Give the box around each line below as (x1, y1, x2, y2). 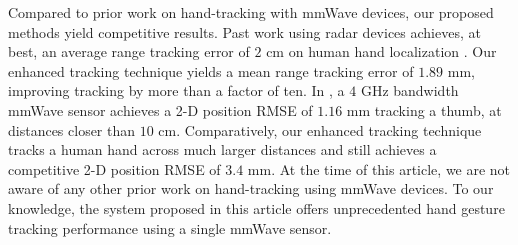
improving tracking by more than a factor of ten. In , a (8, 80, 345, 101)
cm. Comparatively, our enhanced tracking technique (158, 119, 482, 140)
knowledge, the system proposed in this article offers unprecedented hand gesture (8, 197, 505, 218)
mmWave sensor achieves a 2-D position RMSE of (8, 99, 313, 120)
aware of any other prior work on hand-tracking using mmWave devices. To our (8, 178, 494, 199)
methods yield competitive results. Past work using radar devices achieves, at (8, 21, 481, 42)
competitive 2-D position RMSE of (8, 158, 221, 179)
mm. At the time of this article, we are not (247, 158, 511, 179)
